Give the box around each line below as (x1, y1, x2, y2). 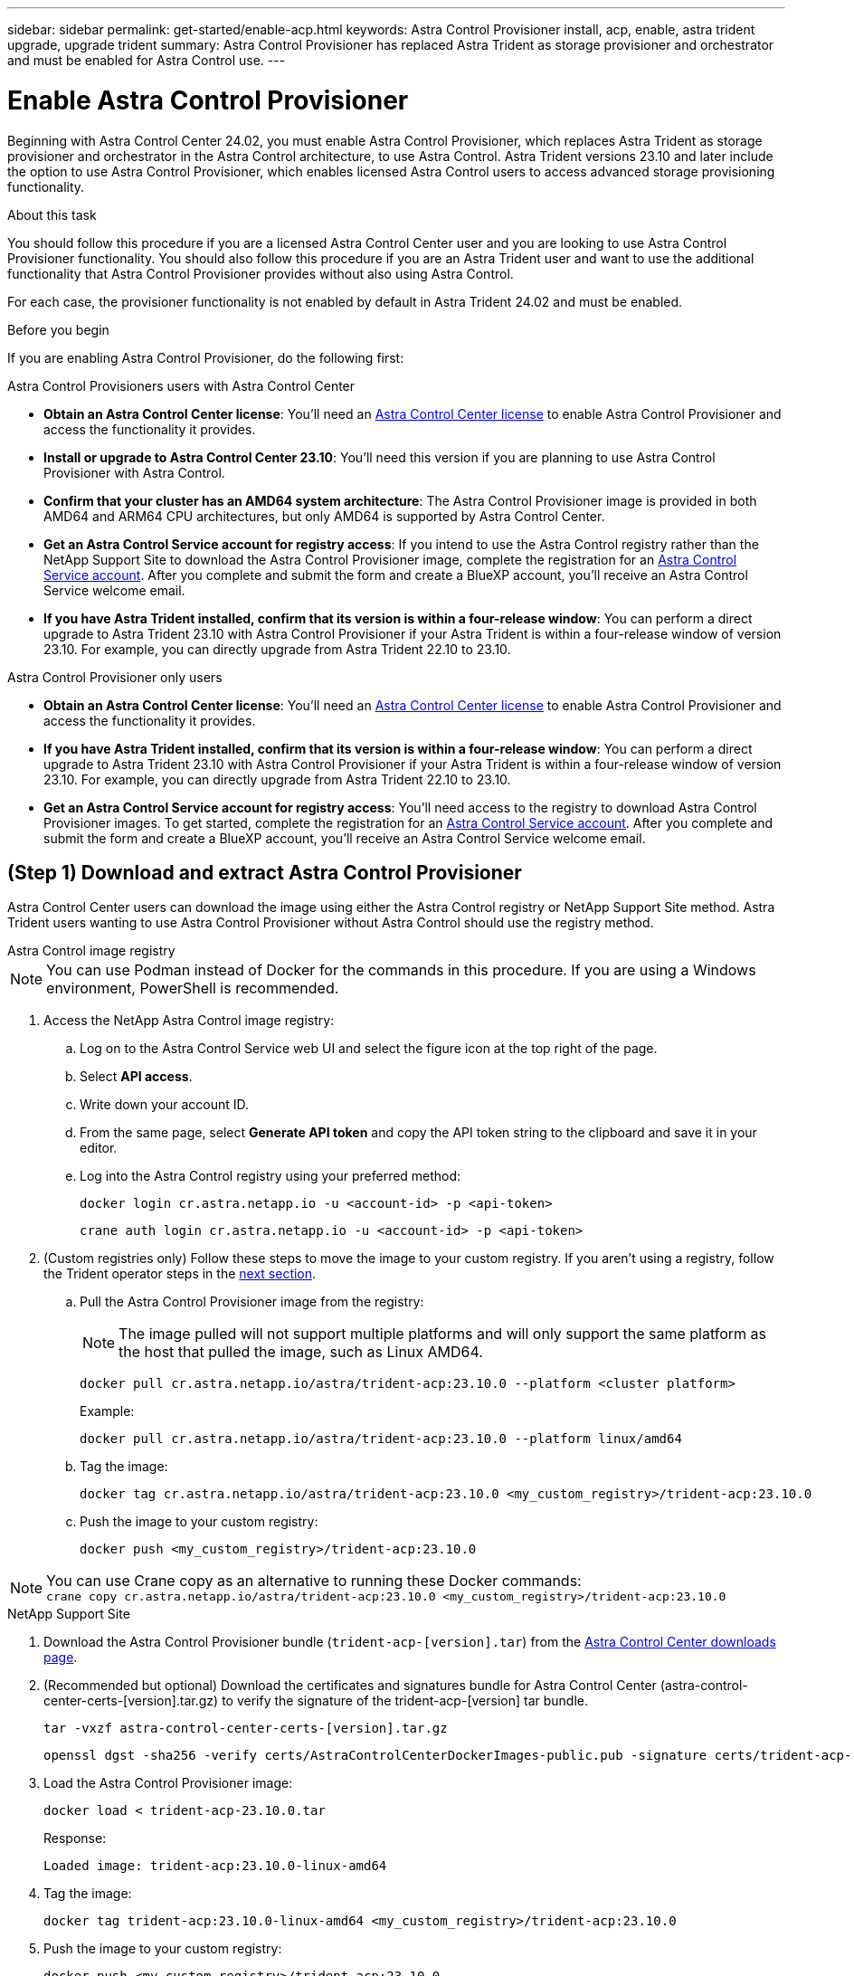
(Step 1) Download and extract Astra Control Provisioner (7, 860, 522, 884)
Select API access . (80, 1069, 193, 1085)
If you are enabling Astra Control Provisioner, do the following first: (7, 349, 404, 366)
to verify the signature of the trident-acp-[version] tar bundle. (222, 1693, 588, 1709)
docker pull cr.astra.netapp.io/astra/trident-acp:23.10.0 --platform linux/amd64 (80, 1431, 682, 1447)
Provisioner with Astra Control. (43, 464, 225, 480)
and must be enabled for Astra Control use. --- (7, 52, 286, 68)
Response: (43, 1830, 107, 1847)
